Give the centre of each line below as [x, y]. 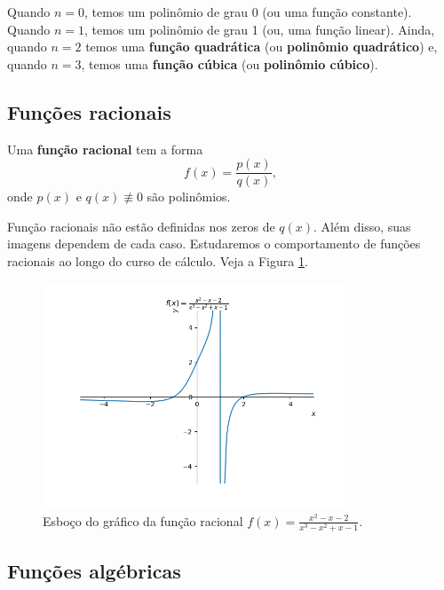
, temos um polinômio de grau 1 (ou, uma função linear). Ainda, [259, 29]
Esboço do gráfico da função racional [143, 520]
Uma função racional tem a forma [105, 149]
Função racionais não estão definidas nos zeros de [141, 226]
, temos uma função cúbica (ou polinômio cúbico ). [230, 63]
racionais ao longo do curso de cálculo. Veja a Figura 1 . [158, 261]
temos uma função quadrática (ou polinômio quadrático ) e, [262, 47]
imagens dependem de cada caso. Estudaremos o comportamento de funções [214, 244]
